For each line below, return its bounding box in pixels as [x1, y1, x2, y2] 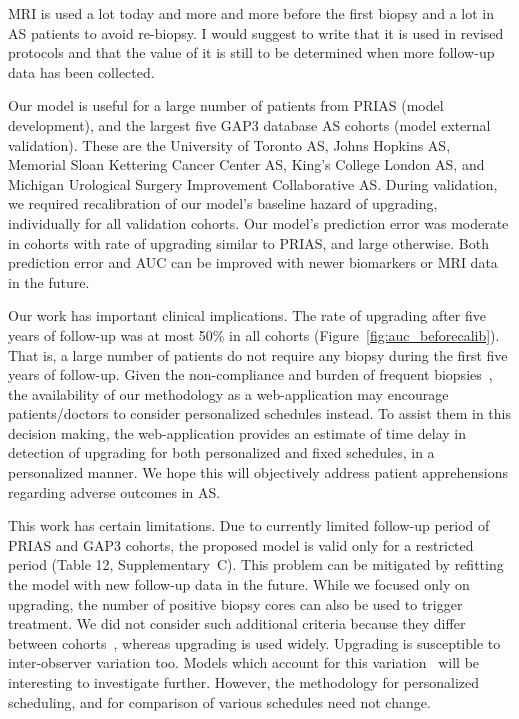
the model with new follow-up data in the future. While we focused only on [8, 574, 470, 595]
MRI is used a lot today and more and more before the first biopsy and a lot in [8, 3, 494, 23]
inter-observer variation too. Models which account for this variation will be [8, 652, 480, 673]
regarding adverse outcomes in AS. [8, 481, 221, 502]
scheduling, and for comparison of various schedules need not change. [8, 691, 431, 712]
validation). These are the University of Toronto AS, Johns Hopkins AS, [8, 134, 451, 155]
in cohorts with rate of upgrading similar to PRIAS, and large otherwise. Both [8, 232, 489, 253]
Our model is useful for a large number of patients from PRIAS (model [8, 95, 444, 116]
